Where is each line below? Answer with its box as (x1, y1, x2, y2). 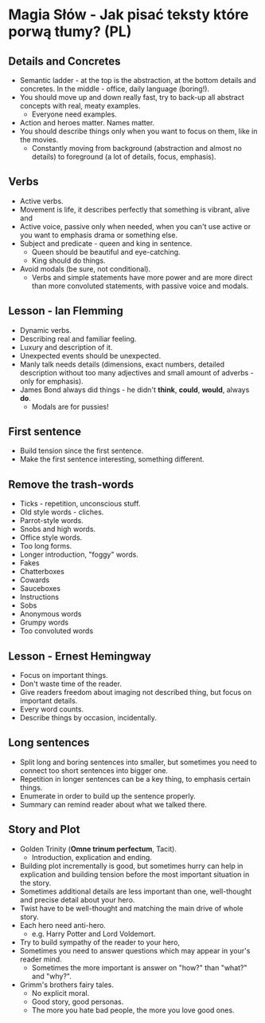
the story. (19, 878, 52, 887)
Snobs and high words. (19, 525, 96, 534)
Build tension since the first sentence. (19, 446, 144, 456)
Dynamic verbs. (19, 325, 72, 335)
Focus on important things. (19, 671, 109, 680)
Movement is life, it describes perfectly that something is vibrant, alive (19, 204, 251, 214)
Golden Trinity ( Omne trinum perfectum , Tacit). (19, 844, 177, 854)
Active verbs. (19, 196, 64, 205)
